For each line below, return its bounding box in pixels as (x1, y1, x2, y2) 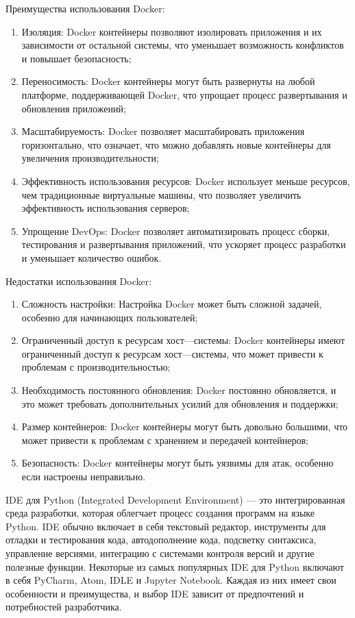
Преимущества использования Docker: (5, 1, 165, 15)
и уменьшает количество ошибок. (21, 250, 162, 264)
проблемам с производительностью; (21, 360, 171, 374)
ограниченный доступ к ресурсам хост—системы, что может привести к (21, 346, 323, 360)
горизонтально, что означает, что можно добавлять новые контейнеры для (21, 137, 331, 151)
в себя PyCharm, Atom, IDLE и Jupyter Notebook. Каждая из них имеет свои (5, 573, 336, 587)
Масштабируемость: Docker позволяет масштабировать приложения (21, 124, 305, 138)
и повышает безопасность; (21, 51, 132, 65)
